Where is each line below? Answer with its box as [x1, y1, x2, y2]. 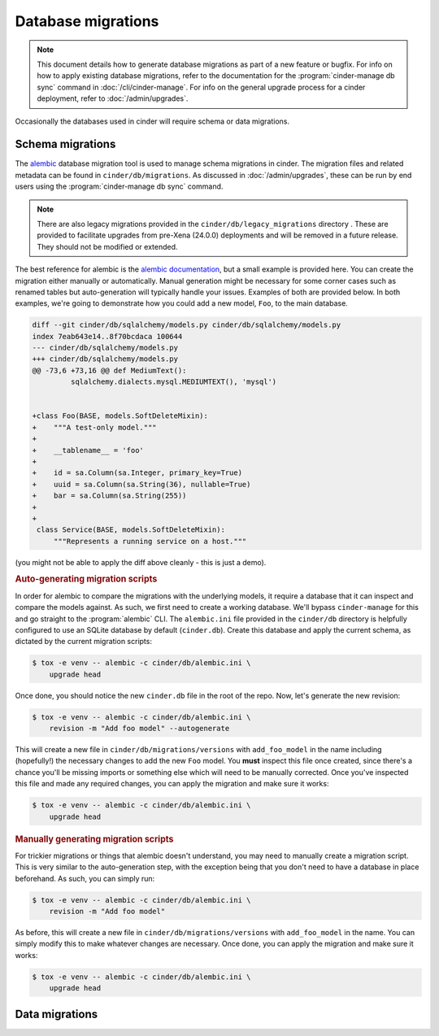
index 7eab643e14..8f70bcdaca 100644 [32, 332, 183, 341]
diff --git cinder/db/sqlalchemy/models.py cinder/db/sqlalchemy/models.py [32, 320, 341, 329]
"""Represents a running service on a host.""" [53, 537, 247, 546]
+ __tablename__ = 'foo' [32, 446, 144, 455]
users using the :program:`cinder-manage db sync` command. [15, 181, 224, 191]
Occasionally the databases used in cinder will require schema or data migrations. [15, 116, 290, 126]
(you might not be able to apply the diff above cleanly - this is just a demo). [15, 557, 267, 567]
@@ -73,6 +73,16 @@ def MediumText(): [32, 366, 187, 375]
